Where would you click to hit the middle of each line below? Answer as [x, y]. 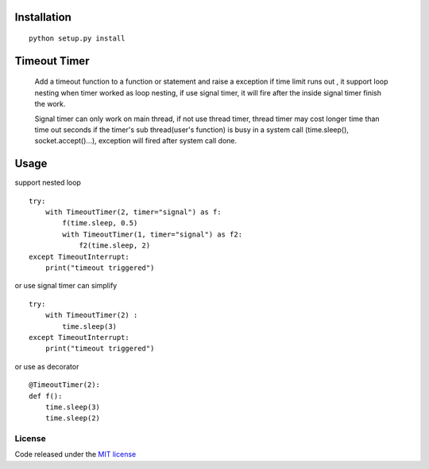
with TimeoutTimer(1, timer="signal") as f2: [152, 234]
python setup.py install [77, 39]
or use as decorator [47, 366]
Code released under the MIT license [75, 455]
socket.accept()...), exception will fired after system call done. [136, 141]
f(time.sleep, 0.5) [100, 223]
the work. [50, 104]
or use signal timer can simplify [66, 286]
